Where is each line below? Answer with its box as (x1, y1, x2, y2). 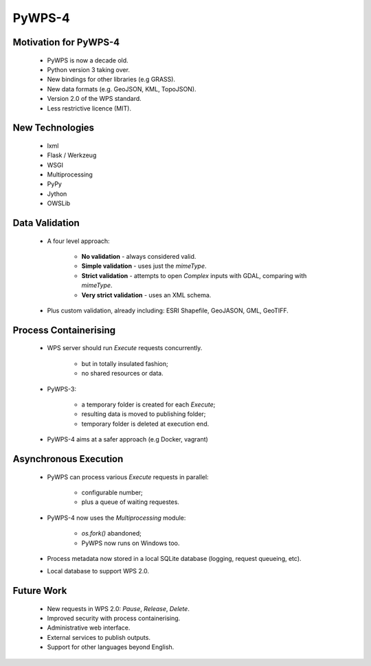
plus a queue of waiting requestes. (81, 498, 180, 506)
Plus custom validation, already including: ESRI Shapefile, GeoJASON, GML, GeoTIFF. (47, 306, 289, 315)
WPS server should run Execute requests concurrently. (47, 344, 203, 352)
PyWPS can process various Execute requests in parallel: (47, 472, 209, 481)
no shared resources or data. (81, 369, 164, 378)
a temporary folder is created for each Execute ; (81, 400, 216, 409)
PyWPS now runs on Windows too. (81, 539, 180, 547)
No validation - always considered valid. (81, 253, 196, 261)
